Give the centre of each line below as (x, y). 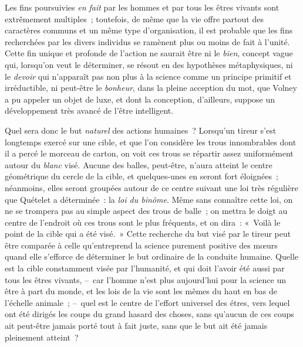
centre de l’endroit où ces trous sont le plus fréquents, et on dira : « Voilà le (143, 222)
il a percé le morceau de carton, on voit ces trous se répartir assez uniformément (149, 153)
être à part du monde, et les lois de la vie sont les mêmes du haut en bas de (141, 291)
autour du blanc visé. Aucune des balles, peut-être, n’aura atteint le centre (139, 164)
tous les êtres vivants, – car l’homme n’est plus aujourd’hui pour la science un (146, 279)
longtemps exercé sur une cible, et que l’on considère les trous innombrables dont (151, 142)
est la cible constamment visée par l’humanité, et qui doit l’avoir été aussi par (145, 268)
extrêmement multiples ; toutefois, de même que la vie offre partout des (134, 18)
